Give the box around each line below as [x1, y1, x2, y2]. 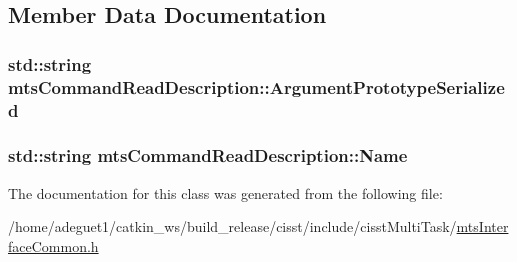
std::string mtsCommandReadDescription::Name [8, 143, 408, 168]
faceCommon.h [8, 235, 99, 256]
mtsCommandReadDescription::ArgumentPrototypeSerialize [8, 74, 505, 99]
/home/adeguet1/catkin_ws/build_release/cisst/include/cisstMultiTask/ [8, 216, 457, 237]
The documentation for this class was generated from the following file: [8, 182, 443, 203]
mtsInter [456, 216, 509, 237]
